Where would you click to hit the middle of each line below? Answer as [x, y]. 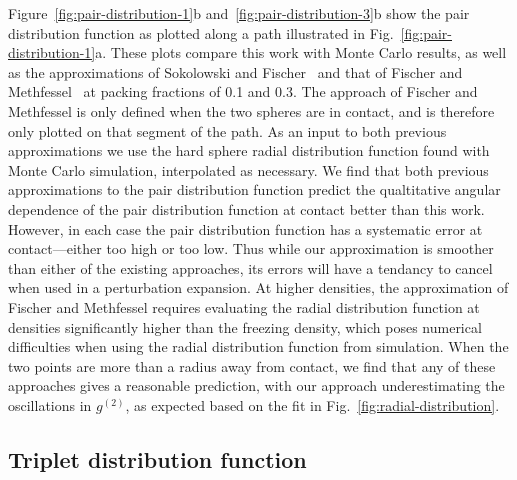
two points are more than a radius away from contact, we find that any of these [252, 365]
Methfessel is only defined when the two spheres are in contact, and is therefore [251, 110]
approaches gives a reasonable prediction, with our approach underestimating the [256, 385]
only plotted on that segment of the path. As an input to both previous [227, 130]
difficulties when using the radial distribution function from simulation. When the [258, 346]
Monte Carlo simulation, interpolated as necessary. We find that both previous [248, 169]
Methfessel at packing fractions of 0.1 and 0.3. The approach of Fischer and [243, 91]
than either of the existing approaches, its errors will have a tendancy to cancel [250, 267]
